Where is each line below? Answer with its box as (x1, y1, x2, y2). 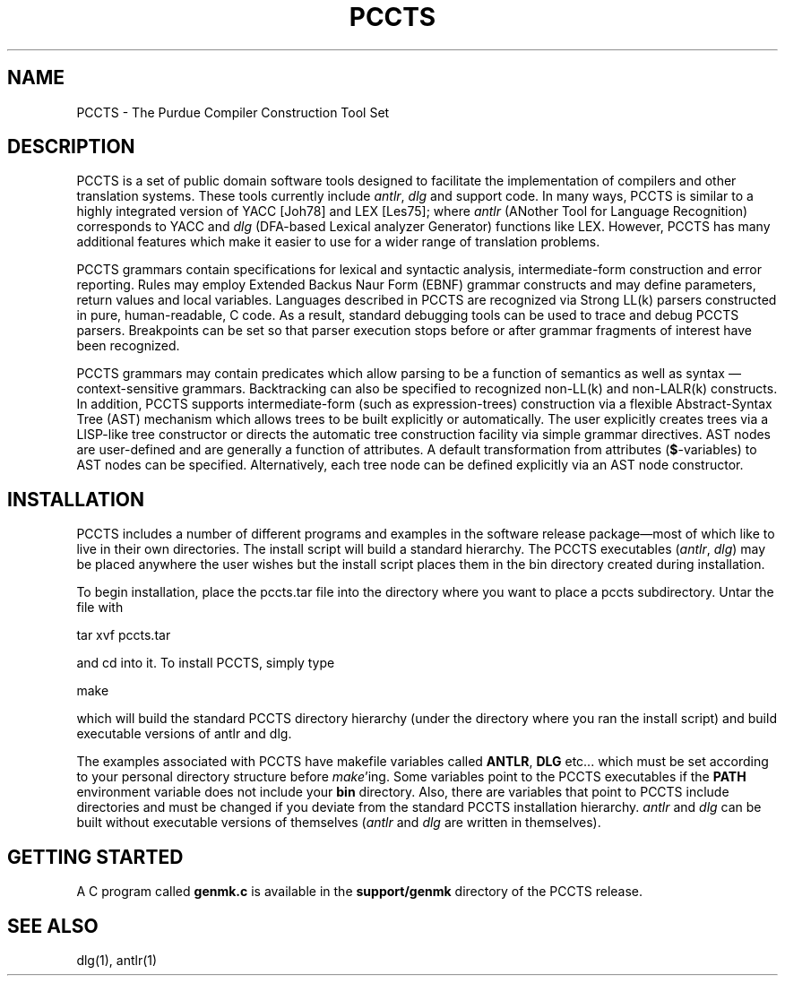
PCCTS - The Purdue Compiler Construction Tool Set (76, 104, 390, 120)
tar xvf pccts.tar (76, 627, 171, 643)
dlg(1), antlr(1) (76, 952, 158, 968)
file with (76, 599, 124, 616)
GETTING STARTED (7, 845, 184, 868)
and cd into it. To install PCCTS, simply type (76, 655, 335, 671)
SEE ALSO (7, 914, 99, 937)
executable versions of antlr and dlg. (76, 726, 292, 742)
